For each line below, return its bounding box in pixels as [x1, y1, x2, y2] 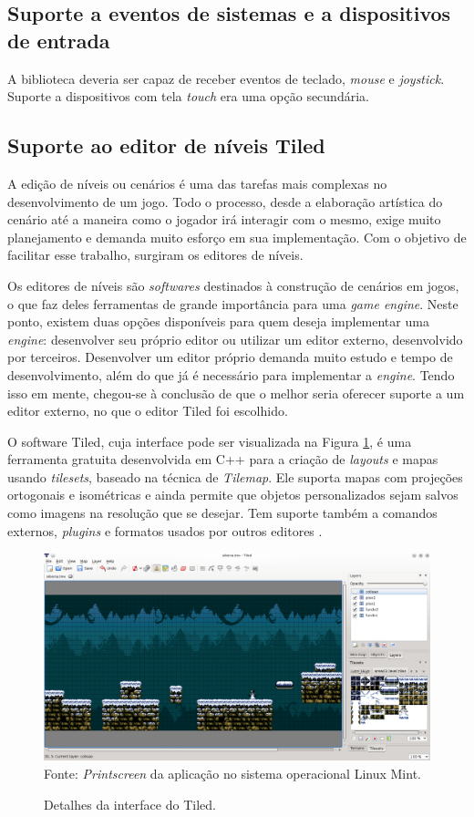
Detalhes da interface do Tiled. [44, 794, 216, 813]
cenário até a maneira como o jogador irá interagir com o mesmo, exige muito [7, 210, 441, 229]
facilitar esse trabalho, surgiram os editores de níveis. [7, 245, 304, 264]
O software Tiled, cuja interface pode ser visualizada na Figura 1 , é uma [7, 431, 412, 450]
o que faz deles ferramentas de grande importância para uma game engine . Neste [7, 294, 459, 313]
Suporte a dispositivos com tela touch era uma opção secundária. [7, 87, 369, 106]
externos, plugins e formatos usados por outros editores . [7, 521, 323, 540]
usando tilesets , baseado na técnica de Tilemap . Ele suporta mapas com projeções [7, 467, 463, 486]
